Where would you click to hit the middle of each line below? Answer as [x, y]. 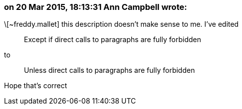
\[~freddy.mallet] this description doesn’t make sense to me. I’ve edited [121, 24]
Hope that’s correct [36, 86]
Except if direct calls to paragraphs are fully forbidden [113, 40]
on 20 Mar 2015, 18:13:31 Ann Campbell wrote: [96, 7]
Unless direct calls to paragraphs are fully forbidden [110, 70]
